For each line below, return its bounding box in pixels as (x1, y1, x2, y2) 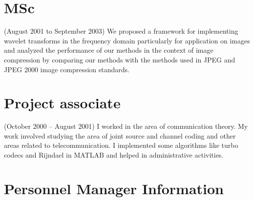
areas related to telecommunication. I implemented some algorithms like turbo (4, 140, 238, 150)
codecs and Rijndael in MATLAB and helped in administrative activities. (4, 150, 224, 160)
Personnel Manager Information (4, 178, 224, 198)
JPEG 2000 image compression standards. (4, 64, 129, 74)
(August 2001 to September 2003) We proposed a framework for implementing (4, 26, 238, 36)
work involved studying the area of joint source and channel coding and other (4, 130, 236, 141)
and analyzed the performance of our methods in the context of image (4, 45, 213, 55)
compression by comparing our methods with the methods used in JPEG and (4, 54, 235, 64)
